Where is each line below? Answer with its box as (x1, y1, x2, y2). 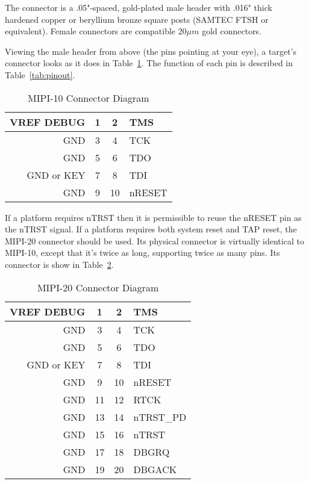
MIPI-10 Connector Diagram (28, 90, 149, 105)
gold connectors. (202, 25, 262, 37)
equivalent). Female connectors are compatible (5, 25, 176, 37)
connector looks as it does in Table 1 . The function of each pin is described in (5, 57, 293, 69)
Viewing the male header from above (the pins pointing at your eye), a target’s (5, 45, 297, 57)
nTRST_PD (133, 409, 187, 424)
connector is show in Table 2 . (5, 258, 114, 270)
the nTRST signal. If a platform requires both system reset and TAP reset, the (5, 223, 297, 235)
